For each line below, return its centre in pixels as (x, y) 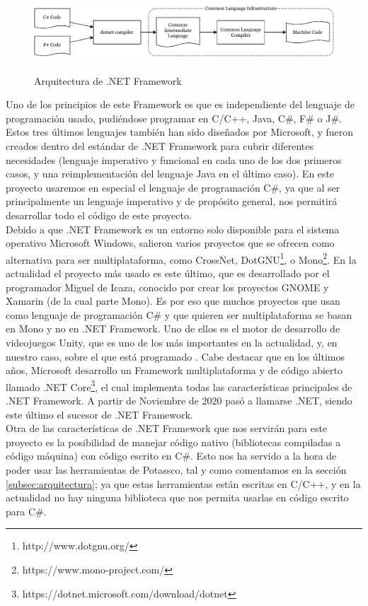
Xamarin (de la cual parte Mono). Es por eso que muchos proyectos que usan (173, 301)
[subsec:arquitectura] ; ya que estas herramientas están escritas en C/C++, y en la (183, 483)
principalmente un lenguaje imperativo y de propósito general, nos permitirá (172, 201)
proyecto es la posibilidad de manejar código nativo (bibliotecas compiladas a (173, 442)
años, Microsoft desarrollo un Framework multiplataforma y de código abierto (174, 370)
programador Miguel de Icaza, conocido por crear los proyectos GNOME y (167, 287)
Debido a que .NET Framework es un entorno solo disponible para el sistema (173, 229)
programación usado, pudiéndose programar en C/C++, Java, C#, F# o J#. (174, 118)
